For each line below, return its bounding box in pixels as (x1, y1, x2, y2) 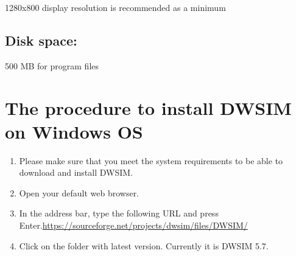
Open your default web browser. (19, 186, 139, 199)
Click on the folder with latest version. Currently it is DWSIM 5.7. (19, 239, 269, 252)
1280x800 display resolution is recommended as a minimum (5, 1, 226, 13)
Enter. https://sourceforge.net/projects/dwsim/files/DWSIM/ (19, 219, 248, 232)
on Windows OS (5, 119, 143, 144)
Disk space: (5, 30, 77, 49)
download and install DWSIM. (19, 166, 133, 179)
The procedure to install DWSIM (5, 95, 292, 120)
